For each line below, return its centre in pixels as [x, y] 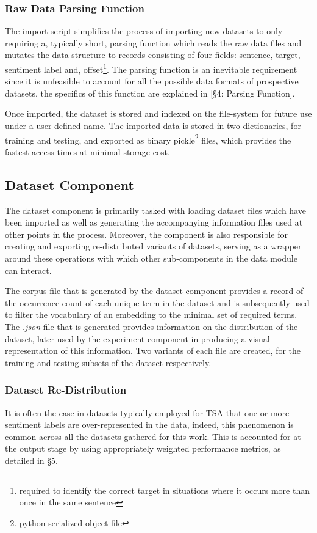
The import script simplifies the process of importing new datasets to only [144, 31]
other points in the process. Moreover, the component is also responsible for [146, 234]
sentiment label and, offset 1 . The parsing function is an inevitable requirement [151, 68]
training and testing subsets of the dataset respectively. [108, 362]
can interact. [28, 270]
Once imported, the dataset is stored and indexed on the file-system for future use [158, 113]
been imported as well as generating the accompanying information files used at [154, 222]
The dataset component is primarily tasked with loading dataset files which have [155, 210]
